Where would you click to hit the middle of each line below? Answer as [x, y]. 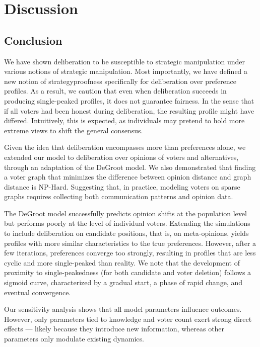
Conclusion [33, 40]
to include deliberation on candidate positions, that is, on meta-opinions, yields [126, 233]
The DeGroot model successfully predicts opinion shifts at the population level [125, 213]
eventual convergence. [38, 292]
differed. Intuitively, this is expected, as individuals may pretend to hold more [124, 120]
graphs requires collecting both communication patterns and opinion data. [119, 196]
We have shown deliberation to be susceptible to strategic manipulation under [125, 61]
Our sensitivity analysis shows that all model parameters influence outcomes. [123, 309]
